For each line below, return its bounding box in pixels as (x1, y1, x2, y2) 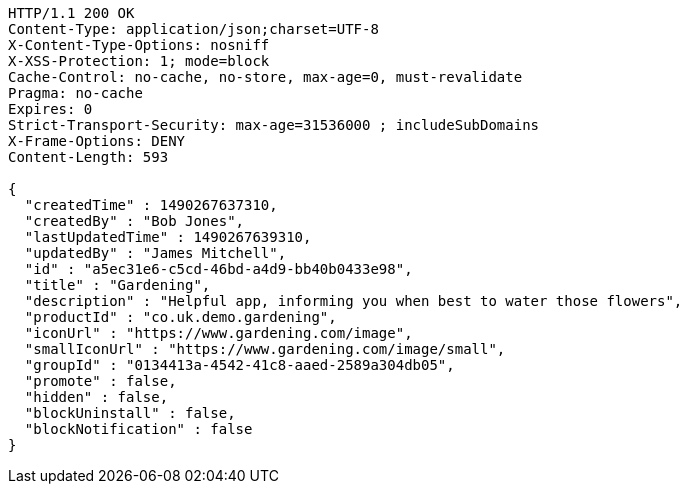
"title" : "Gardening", (24, 277, 211, 293)
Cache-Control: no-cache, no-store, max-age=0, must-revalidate (8, 69, 523, 85)
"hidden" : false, (24, 389, 169, 405)
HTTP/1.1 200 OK (8, 5, 135, 21)
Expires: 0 (8, 101, 93, 117)
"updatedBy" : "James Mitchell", (24, 245, 287, 261)
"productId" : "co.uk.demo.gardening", (24, 309, 337, 325)
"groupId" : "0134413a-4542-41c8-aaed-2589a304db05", (24, 357, 455, 373)
